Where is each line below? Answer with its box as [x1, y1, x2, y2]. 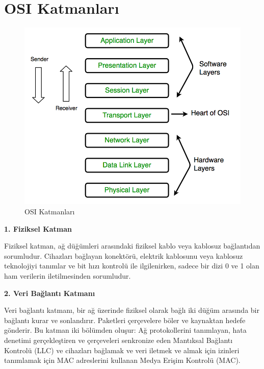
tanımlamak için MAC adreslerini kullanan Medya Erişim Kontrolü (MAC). [4, 355, 241, 365]
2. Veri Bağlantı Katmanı [4, 287, 95, 298]
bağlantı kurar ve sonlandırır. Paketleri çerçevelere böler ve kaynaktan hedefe [4, 314, 246, 325]
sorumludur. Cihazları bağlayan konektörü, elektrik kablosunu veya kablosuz [4, 250, 243, 261]
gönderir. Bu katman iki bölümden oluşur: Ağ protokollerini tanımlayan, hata [4, 325, 247, 335]
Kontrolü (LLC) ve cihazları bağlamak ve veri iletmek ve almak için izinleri [4, 345, 240, 355]
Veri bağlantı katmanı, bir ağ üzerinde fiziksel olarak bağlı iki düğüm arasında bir [4, 305, 259, 315]
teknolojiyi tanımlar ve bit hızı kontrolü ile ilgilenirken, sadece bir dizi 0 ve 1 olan [4, 260, 259, 271]
